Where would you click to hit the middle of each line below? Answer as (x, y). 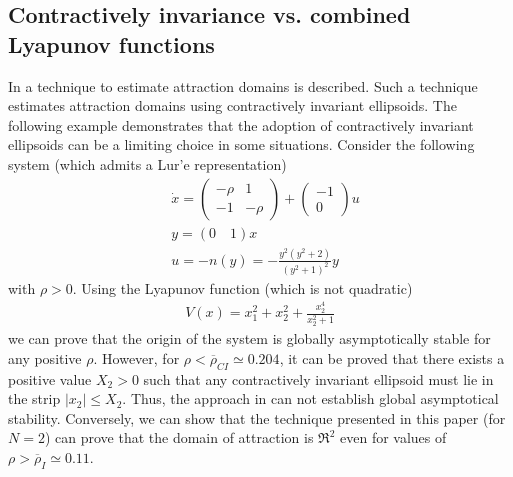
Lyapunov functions (111, 43)
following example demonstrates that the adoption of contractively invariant (241, 124)
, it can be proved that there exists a (392, 357)
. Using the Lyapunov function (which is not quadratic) (242, 287)
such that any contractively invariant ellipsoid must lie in (318, 378)
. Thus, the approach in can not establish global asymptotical (310, 398)
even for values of (393, 437)
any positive (45, 357)
